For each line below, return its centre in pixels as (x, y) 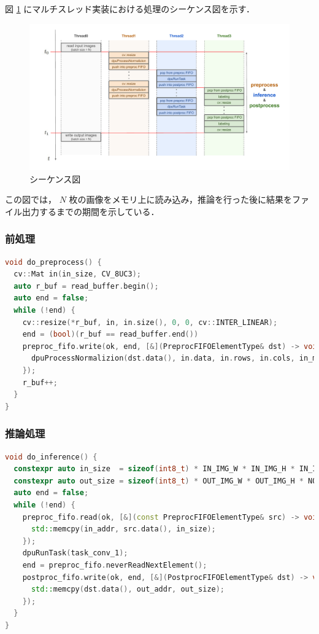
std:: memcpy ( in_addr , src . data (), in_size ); (123, 529)
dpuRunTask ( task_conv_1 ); (75, 553)
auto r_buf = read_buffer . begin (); (86, 286)
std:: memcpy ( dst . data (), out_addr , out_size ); (128, 589)
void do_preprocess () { (53, 262)
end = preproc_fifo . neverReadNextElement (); (115, 565)
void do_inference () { (51, 457)
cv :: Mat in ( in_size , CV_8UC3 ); (77, 274)
